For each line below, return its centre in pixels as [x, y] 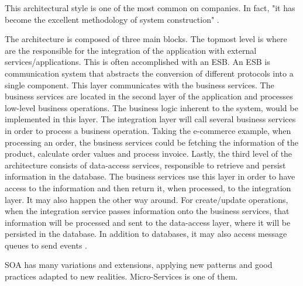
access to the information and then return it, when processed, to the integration [148, 187]
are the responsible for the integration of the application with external [131, 50]
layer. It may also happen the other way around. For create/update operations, [147, 199]
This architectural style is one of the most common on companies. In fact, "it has [150, 8]
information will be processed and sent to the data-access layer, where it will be [148, 222]
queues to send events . [46, 245]
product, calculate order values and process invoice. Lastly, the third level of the [149, 154]
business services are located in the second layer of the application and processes [149, 96]
